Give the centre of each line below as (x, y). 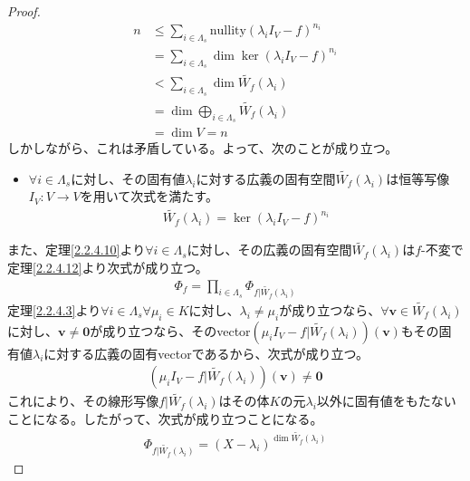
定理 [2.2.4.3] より (54, 309)
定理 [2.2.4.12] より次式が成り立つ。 (108, 268)
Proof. (24, 11)
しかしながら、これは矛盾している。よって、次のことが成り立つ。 (203, 148)
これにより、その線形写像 (83, 401)
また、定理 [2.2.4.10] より (77, 250)
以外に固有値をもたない (386, 401)
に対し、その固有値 (128, 178)
